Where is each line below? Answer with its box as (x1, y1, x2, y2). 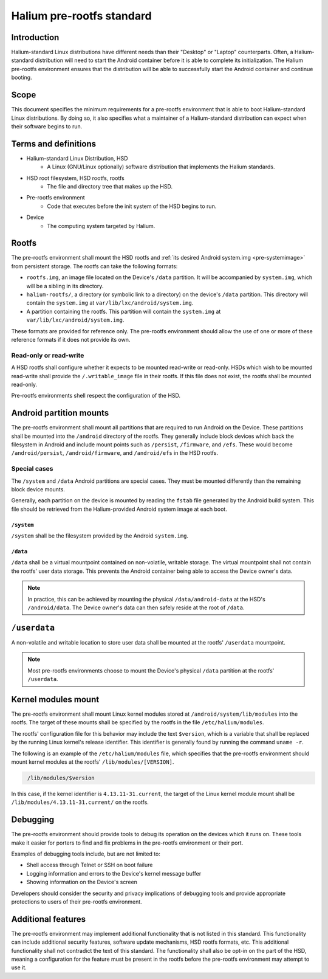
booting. (11, 74, 33, 81)
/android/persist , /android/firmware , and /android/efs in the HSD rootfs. (11, 449, 219, 457)
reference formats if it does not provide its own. (11, 336, 131, 343)
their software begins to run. (11, 122, 83, 130)
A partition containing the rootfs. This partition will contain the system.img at (26, 308, 221, 315)
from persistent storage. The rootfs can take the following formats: (11, 262, 178, 270)
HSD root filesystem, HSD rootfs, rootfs (26, 174, 125, 182)
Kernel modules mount (11, 694, 100, 705)
